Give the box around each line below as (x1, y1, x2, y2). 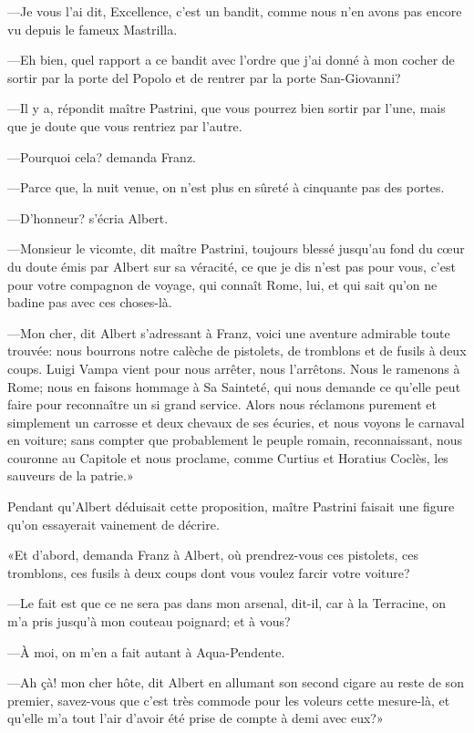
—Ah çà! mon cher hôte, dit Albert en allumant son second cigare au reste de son (7, 673, 464, 692)
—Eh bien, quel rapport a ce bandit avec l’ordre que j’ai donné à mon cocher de (7, 50, 455, 69)
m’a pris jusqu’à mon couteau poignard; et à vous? (7, 612, 291, 631)
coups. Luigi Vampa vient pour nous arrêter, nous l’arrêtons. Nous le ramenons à (7, 358, 460, 377)
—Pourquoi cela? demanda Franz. (7, 147, 196, 166)
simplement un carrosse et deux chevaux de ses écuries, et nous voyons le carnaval (7, 412, 465, 431)
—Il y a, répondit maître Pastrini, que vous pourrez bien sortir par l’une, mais (7, 98, 446, 118)
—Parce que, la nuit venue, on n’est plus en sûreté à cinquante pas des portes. (7, 178, 445, 197)
